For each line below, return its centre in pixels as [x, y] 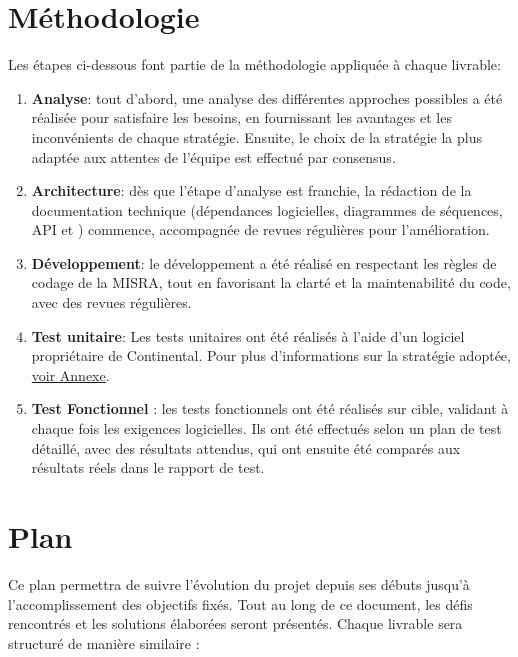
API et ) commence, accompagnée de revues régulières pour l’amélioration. [260, 229]
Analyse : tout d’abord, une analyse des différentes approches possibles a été [267, 97]
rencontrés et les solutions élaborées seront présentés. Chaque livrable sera [235, 623]
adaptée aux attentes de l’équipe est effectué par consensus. [213, 156]
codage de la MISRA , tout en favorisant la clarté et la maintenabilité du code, [271, 282]
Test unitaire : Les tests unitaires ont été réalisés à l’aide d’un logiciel [248, 335]
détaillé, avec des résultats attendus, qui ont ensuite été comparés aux [246, 447]
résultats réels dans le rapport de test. [148, 467]
